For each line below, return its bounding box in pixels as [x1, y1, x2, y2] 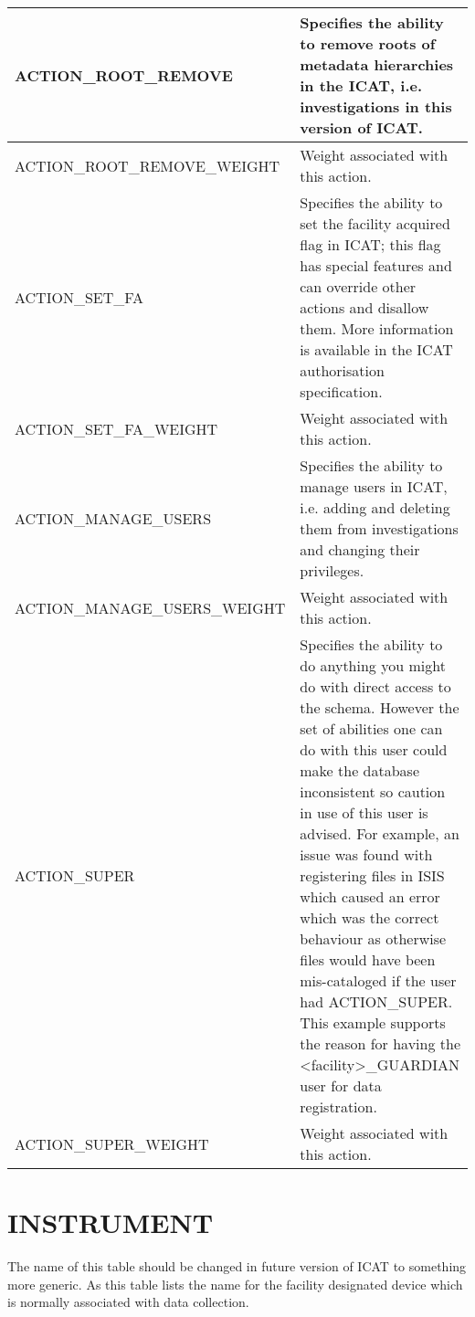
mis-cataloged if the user [300, 970, 457, 991]
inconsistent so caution [300, 781, 446, 802]
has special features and [300, 255, 452, 276]
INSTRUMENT [7, 1204, 214, 1241]
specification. [300, 381, 383, 402]
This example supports [300, 1012, 446, 1033]
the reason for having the [300, 1033, 461, 1054]
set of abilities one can [300, 718, 443, 739]
